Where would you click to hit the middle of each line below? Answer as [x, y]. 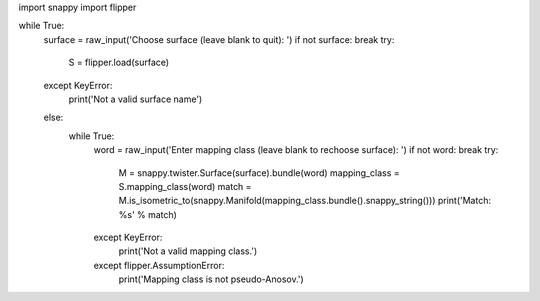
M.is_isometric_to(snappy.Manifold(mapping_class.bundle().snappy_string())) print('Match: [305, 201]
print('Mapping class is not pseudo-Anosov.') [211, 279]
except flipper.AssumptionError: [159, 265]
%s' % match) [147, 214]
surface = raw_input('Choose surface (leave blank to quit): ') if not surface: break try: [219, 39]
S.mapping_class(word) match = [185, 186]
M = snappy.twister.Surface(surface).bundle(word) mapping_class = [259, 172]
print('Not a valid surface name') [135, 99]
